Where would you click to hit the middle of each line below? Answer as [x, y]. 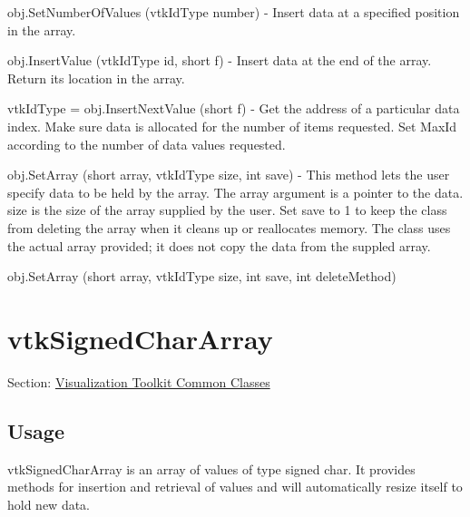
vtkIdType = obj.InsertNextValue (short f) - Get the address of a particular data [234, 108]
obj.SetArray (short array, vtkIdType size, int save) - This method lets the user [229, 175]
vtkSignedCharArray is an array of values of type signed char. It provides [211, 468]
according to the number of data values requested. [147, 144]
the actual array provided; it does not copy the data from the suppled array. [219, 245]
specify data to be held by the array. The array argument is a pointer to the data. [235, 192]
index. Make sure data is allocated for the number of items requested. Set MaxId [232, 126]
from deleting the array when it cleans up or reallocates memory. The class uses [229, 227]
